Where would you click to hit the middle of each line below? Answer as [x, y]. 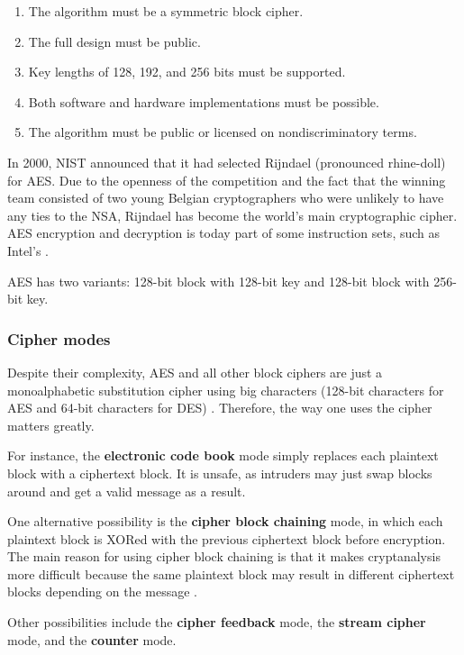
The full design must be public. [114, 41]
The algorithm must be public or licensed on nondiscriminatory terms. [223, 132]
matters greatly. [51, 425]
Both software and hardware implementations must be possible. [204, 101]
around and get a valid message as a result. [127, 491]
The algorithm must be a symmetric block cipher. [166, 11]
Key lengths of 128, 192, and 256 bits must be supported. [187, 72]
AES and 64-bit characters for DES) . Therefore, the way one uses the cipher [220, 408]
